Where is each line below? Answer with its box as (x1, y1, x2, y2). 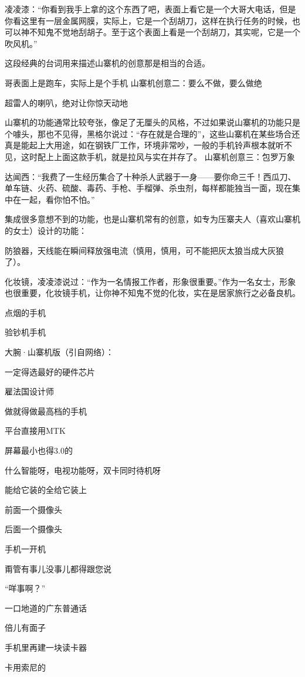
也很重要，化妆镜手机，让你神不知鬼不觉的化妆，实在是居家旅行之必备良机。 (5, 287, 300, 299)
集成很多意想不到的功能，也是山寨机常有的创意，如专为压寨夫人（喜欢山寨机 (5, 213, 300, 225)
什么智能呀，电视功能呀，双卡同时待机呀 (5, 464, 161, 476)
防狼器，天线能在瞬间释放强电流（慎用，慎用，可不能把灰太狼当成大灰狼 (5, 244, 284, 256)
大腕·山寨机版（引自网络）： (5, 346, 114, 358)
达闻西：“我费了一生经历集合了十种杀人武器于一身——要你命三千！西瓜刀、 (5, 170, 296, 182)
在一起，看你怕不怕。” (12, 193, 95, 205)
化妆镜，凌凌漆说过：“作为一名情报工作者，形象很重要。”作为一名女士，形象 (5, 275, 296, 287)
